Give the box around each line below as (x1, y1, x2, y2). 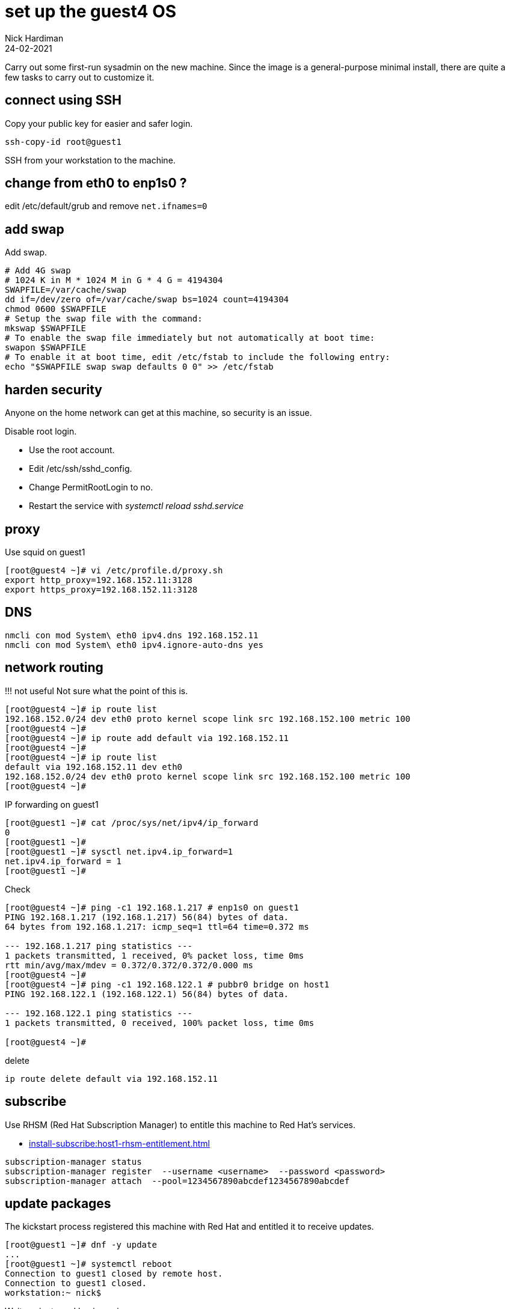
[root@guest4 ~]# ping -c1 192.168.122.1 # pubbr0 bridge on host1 (5, 979, 330, 989)
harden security (5, 382, 102, 397)
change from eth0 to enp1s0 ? (5, 175, 187, 191)
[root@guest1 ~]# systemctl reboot (5, 1259, 173, 1269)
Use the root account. (29, 445, 115, 456)
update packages (5, 1195, 111, 1211)
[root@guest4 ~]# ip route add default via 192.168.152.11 (5, 733, 289, 743)
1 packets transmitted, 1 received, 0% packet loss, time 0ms (5, 950, 304, 960)
